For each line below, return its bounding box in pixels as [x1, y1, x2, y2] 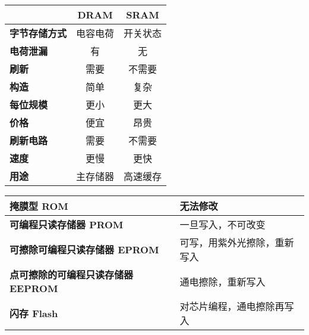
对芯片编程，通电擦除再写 [179, 299, 294, 313]
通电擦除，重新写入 [179, 274, 266, 289]
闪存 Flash [10, 306, 58, 320]
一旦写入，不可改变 [179, 218, 266, 231]
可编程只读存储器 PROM [10, 218, 124, 231]
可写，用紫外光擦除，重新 [179, 235, 294, 249]
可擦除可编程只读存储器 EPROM [10, 243, 159, 256]
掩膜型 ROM [10, 199, 68, 213]
